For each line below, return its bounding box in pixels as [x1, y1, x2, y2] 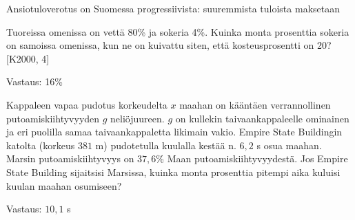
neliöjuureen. [110, 111, 165, 125]
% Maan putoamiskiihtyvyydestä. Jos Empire [156, 151, 348, 166]
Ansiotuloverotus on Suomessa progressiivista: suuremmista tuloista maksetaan [6, 1, 340, 15]
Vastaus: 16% [6, 74, 63, 89]
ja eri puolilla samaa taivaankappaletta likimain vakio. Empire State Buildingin [6, 124, 343, 139]
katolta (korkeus [6, 137, 75, 152]
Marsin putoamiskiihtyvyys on [6, 151, 134, 166]
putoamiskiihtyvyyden [6, 111, 100, 125]
